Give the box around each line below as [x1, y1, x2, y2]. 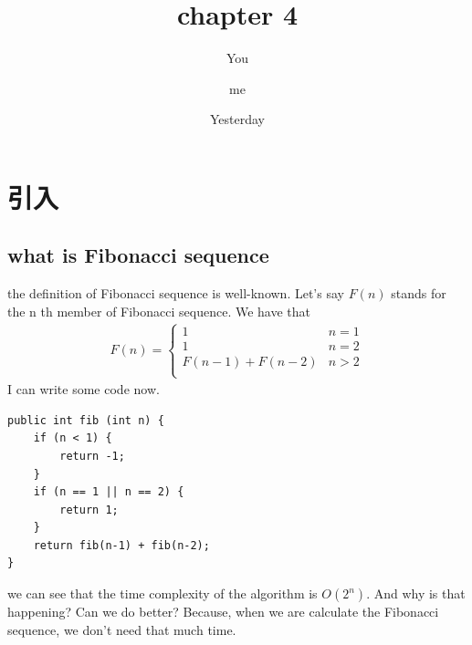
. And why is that [366, 584, 466, 603]
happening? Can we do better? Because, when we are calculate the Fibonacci [7, 602, 439, 621]
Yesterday [209, 109, 265, 129]
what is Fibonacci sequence [7, 241, 269, 269]
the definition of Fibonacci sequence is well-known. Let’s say [7, 284, 344, 303]
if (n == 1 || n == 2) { [33, 485, 184, 499]
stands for [391, 284, 446, 303]
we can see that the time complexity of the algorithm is [7, 584, 318, 603]
